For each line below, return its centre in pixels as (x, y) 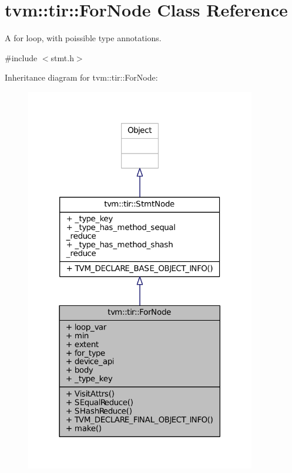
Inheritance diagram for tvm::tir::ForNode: (81, 77)
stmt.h (62, 57)
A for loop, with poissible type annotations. (83, 38)
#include (21, 57)
